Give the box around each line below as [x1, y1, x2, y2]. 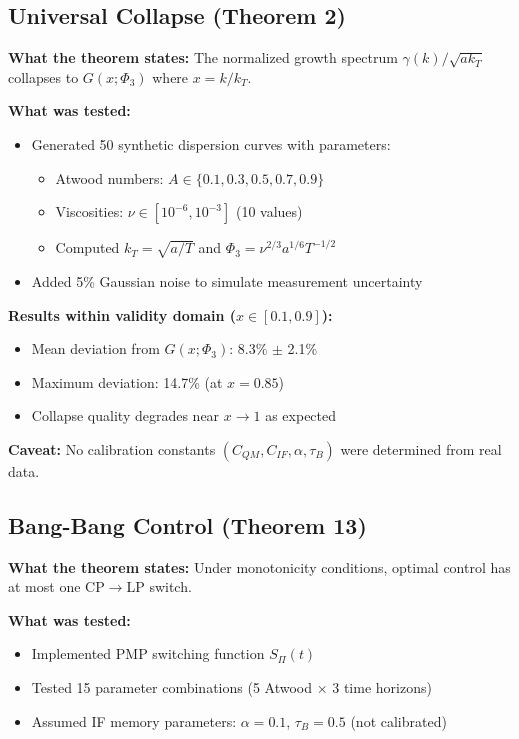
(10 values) [235, 201, 303, 222]
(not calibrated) [350, 710, 447, 731]
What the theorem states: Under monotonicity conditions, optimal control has [8, 556, 511, 577]
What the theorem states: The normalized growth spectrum [8, 47, 398, 68]
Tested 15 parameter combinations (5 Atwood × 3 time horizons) [31, 677, 432, 698]
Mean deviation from [31, 338, 160, 359]
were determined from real [340, 438, 502, 459]
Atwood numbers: [55, 167, 164, 188]
